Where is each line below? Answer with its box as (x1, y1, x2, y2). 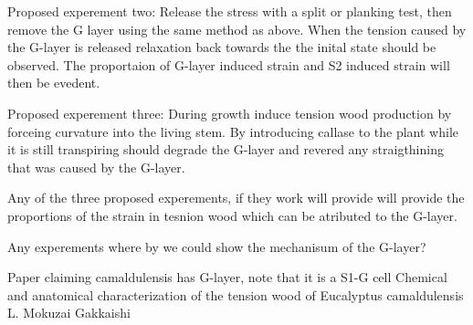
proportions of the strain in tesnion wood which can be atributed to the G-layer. (7, 205, 457, 225)
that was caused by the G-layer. (7, 157, 185, 176)
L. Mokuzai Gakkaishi (7, 303, 131, 322)
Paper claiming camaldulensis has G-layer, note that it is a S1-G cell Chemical (7, 267, 447, 287)
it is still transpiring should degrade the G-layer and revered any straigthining (7, 140, 444, 159)
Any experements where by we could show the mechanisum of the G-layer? (7, 236, 426, 256)
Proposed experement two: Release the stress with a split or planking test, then (7, 2, 452, 20)
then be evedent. (7, 73, 100, 92)
